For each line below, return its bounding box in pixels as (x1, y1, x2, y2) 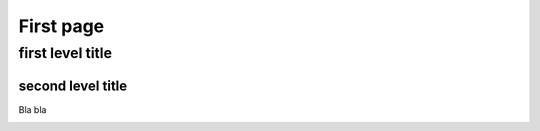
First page (18, 15, 105, 37)
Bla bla (18, 103, 47, 115)
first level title (18, 44, 112, 62)
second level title (18, 77, 128, 94)
